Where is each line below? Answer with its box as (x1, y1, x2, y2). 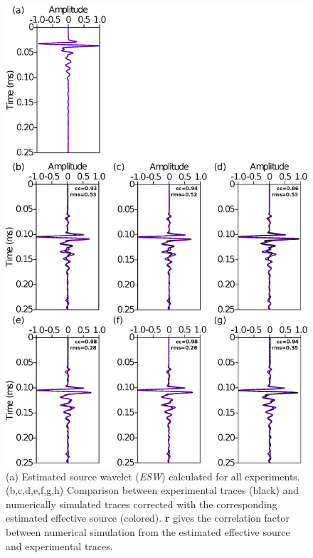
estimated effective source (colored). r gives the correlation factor (6, 510, 290, 525)
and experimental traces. (6, 538, 113, 553)
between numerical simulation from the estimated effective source (6, 525, 290, 539)
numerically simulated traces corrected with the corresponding (6, 496, 277, 511)
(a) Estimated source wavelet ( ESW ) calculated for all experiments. (6, 468, 300, 483)
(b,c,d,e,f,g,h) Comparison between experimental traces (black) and (6, 483, 299, 498)
